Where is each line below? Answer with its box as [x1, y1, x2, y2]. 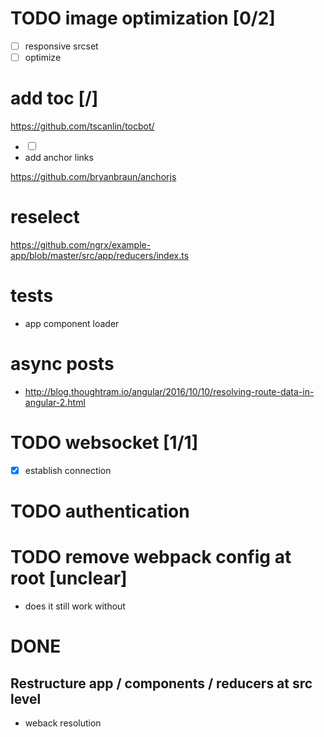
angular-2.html [24, 396, 86, 408]
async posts [10, 353, 115, 376]
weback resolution [24, 717, 102, 729]
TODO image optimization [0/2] [10, 7, 276, 30]
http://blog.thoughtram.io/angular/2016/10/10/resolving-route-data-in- [24, 385, 315, 397]
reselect [10, 206, 80, 229]
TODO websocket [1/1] [10, 432, 199, 454]
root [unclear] [10, 567, 128, 590]
